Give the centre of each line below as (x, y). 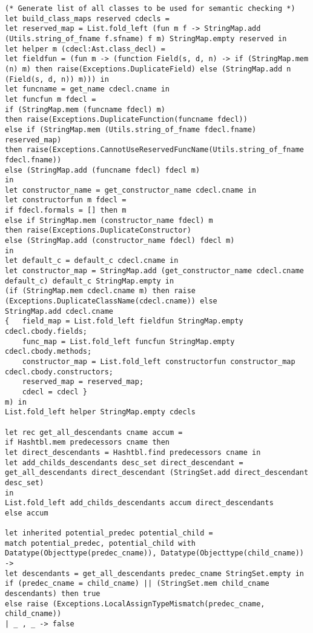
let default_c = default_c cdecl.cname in (92, 261)
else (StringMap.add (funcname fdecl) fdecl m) (103, 170)
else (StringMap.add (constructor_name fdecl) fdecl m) (120, 241)
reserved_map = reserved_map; (83, 382)
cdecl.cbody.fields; (46, 331)
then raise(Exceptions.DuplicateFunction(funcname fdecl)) (126, 120)
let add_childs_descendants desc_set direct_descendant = (124, 462)
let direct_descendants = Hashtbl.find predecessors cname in (133, 452)
